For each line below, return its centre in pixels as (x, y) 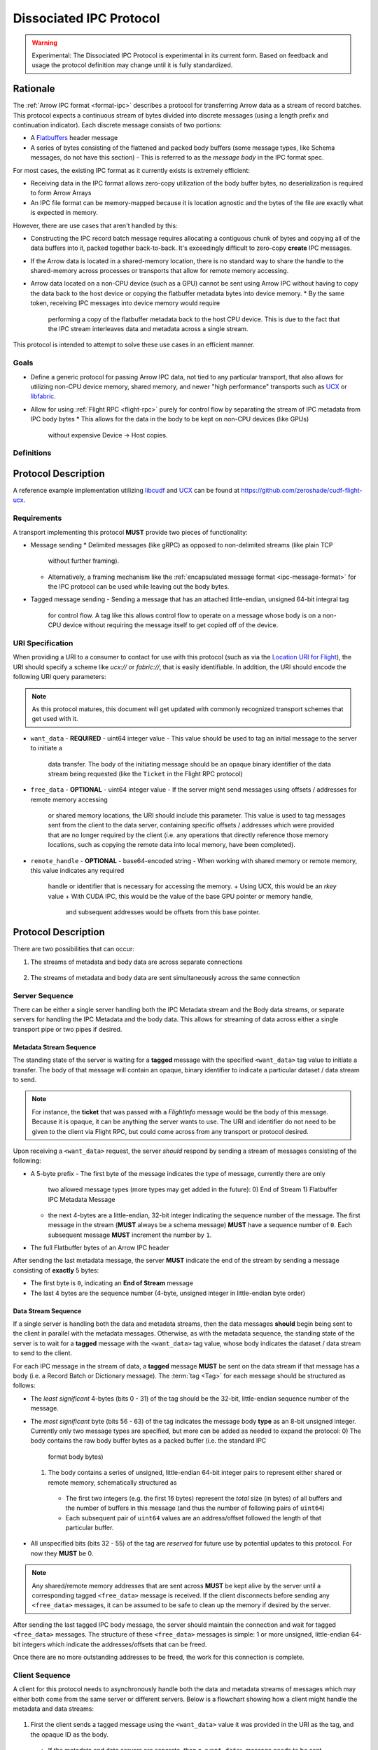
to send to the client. (43, 1353)
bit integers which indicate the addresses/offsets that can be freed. (110, 1644)
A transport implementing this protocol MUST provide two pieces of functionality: (130, 532)
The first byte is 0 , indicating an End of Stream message (112, 1283)
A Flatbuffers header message (74, 138)
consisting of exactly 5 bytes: (56, 1270)
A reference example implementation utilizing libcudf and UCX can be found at (126, 490)
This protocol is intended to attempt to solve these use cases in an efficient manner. (134, 345)
